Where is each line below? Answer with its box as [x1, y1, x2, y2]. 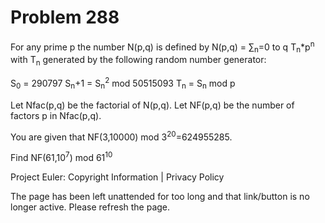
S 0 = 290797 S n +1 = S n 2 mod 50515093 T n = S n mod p [10, 76, 236, 91]
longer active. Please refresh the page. [10, 201, 171, 213]
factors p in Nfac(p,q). [10, 109, 102, 121]
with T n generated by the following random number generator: [10, 54, 267, 68]
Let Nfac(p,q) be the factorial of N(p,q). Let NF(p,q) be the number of [10, 99, 295, 111]
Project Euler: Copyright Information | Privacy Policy [10, 171, 225, 183]
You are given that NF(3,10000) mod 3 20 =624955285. [10, 129, 233, 143]
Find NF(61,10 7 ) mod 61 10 [10, 150, 113, 163]
